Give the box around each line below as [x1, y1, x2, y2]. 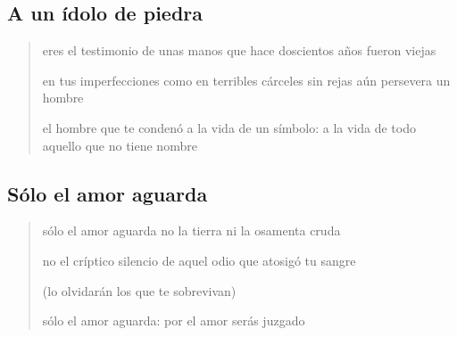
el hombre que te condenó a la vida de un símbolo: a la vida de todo [42, 118, 416, 136]
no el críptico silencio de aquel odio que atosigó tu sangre [42, 251, 356, 269]
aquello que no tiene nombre [42, 136, 197, 154]
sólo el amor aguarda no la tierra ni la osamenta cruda [42, 221, 341, 240]
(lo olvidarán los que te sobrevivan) [42, 281, 237, 300]
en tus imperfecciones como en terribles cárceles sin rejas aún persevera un [42, 70, 451, 89]
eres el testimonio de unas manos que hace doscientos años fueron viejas [42, 41, 436, 60]
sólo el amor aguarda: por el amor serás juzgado [42, 311, 305, 330]
